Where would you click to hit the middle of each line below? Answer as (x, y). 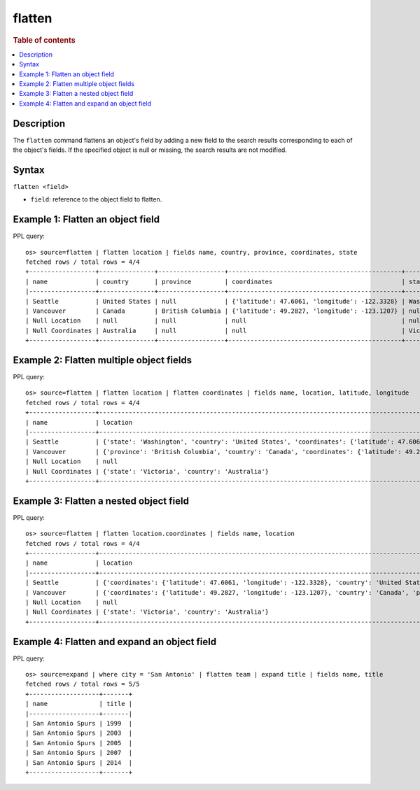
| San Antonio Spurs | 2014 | (79, 762)
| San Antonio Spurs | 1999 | (79, 724)
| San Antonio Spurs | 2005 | (79, 743)
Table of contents (44, 40)
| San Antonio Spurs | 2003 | (79, 733)
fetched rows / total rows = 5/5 (83, 684)
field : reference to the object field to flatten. (96, 199)
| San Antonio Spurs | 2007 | (79, 753)
